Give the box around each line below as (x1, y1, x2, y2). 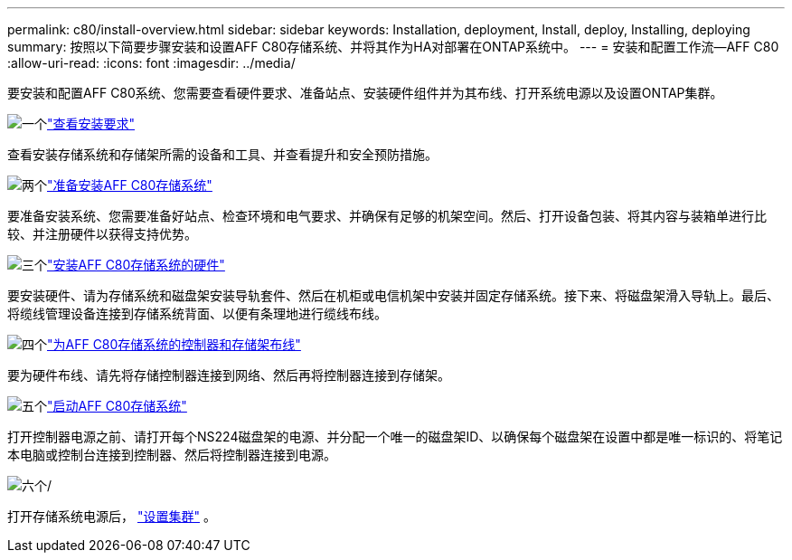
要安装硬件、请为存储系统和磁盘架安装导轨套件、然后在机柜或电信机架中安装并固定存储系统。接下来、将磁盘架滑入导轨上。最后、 (7, 288, 779, 303)
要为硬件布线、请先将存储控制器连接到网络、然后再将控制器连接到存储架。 (7, 367, 450, 383)
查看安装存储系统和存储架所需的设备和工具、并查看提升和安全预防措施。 (7, 147, 438, 162)
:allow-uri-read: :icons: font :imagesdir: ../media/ (7, 55, 296, 71)
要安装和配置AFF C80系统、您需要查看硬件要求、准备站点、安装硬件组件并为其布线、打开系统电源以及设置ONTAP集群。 (7, 85, 723, 100)
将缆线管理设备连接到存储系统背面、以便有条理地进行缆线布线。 (7, 306, 387, 321)
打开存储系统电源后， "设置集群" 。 (7, 508, 216, 524)
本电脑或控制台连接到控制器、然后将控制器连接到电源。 (7, 447, 336, 462)
